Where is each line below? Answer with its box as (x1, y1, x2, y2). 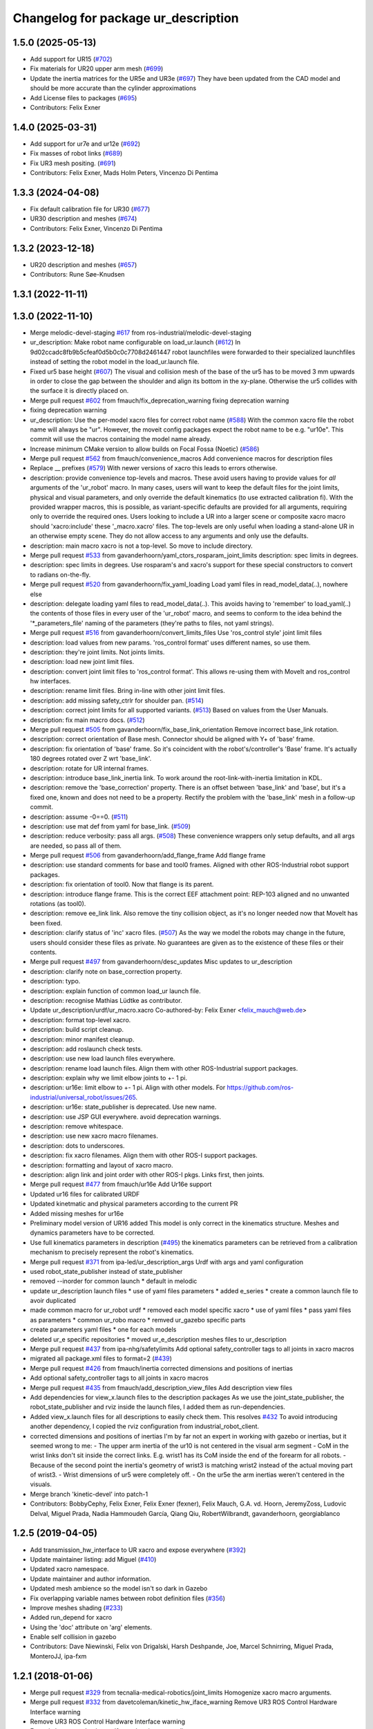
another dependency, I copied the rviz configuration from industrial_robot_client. (30, 1422, 259, 1431)
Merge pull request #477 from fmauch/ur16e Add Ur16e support (30, 1180, 212, 1189)
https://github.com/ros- (227, 1083, 294, 1092)
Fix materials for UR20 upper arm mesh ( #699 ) (30, 64, 164, 73)
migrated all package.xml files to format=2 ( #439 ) (30, 1354, 172, 1362)
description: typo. (30, 977, 81, 986)
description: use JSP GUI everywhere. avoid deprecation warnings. (30, 1112, 221, 1120)
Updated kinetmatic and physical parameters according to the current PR (30, 1200, 238, 1208)
